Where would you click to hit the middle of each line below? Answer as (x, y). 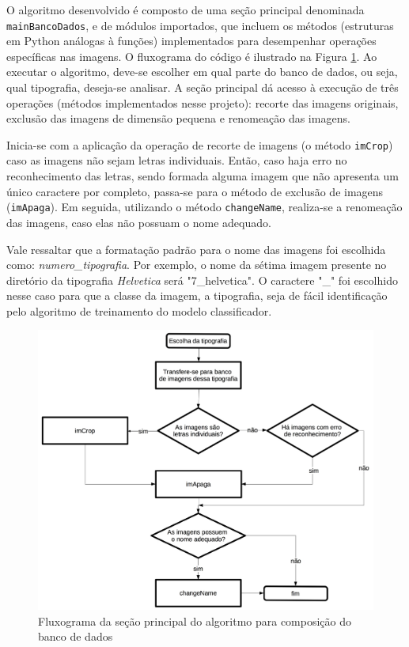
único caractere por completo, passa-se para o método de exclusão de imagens (195, 191)
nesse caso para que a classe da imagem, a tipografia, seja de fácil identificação (197, 295)
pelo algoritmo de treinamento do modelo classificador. (139, 310)
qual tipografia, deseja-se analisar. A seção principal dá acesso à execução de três (203, 87)
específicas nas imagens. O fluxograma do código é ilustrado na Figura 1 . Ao (192, 56)
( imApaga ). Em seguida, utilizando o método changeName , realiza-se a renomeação (204, 207)
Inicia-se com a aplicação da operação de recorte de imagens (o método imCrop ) (200, 144)
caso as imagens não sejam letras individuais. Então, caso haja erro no (177, 160)
